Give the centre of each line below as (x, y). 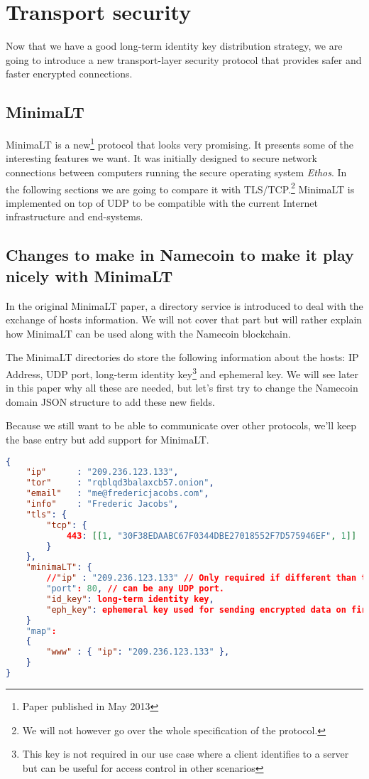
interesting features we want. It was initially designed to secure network (161, 158)
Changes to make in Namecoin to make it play (180, 255)
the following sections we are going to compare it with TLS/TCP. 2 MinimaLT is (180, 188)
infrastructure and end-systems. (75, 216)
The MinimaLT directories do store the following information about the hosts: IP (182, 357)
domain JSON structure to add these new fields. (110, 401)
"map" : (41, 631)
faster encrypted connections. (69, 74)
